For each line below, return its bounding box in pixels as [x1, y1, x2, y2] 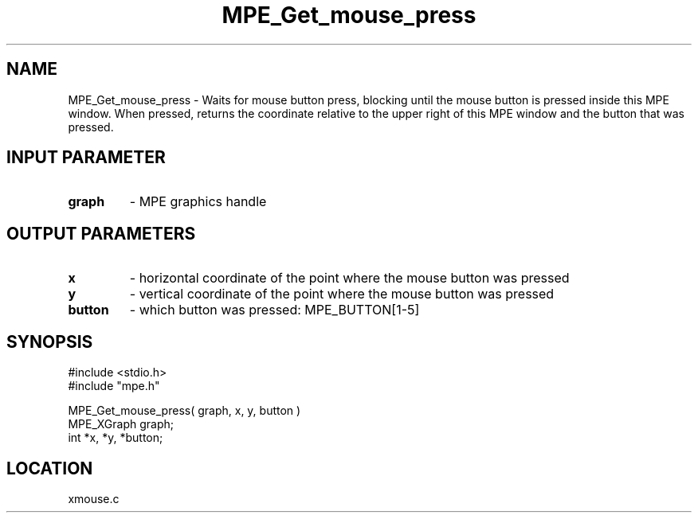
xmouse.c [68, 491, 120, 505]
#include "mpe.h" [68, 379, 160, 393]
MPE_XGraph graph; [68, 417, 174, 431]
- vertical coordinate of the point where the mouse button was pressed [129, 286, 555, 302]
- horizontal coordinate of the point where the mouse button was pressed [129, 270, 570, 287]
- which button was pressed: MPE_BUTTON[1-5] [129, 302, 420, 318]
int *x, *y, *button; [68, 431, 163, 445]
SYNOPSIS [6, 331, 93, 352]
